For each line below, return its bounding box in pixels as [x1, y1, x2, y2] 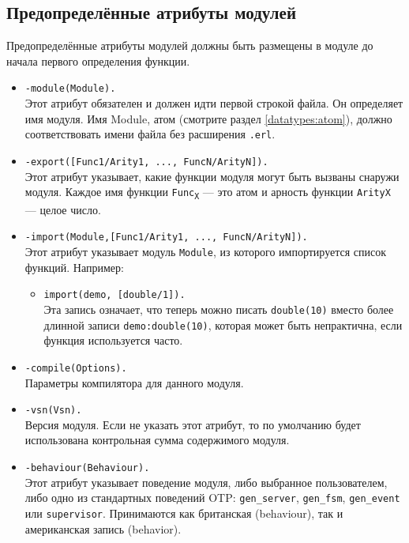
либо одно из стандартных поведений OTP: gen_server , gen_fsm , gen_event [24, 489, 400, 506]
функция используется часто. [43, 332, 183, 349]
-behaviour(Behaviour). [24, 462, 150, 473]
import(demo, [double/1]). [43, 289, 186, 301]
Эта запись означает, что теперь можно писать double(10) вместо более [43, 300, 394, 317]
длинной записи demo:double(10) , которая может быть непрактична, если [43, 316, 403, 333]
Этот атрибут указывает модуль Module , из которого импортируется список [24, 243, 386, 260]
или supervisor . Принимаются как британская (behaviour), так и [24, 504, 343, 521]
